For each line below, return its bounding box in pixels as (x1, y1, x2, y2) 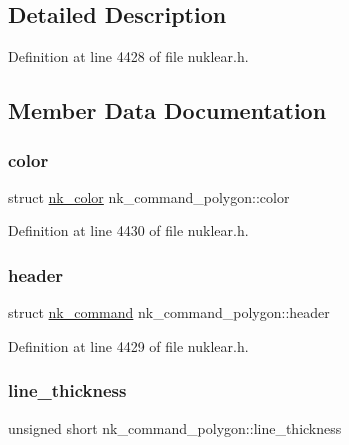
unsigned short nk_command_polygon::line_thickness (8, 417, 342, 438)
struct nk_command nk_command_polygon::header (8, 302, 330, 323)
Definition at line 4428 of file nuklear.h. (8, 46, 249, 67)
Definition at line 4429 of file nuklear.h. (8, 335, 249, 356)
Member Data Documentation (8, 95, 327, 126)
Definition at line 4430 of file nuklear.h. (8, 220, 249, 241)
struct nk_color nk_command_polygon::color (8, 186, 290, 207)
